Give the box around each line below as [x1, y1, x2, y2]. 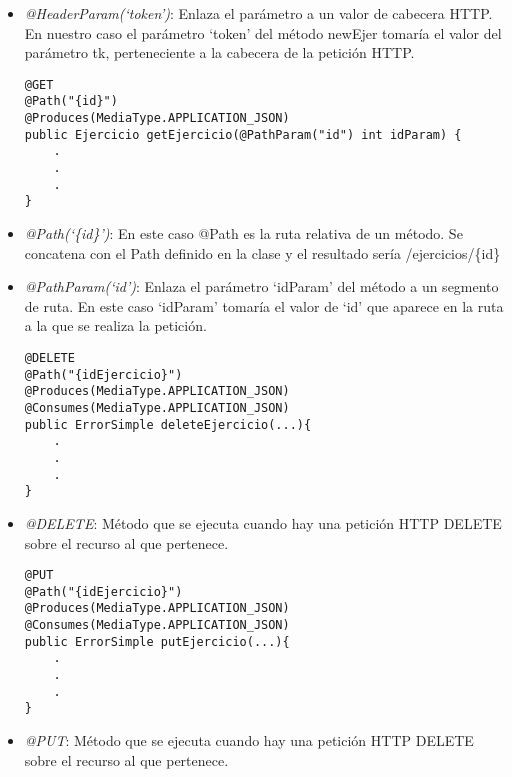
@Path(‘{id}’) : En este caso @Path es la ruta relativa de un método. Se [24, 223, 463, 244]
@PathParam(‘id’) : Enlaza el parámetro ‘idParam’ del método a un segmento [24, 276, 499, 297]
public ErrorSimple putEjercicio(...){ [24, 634, 290, 649]
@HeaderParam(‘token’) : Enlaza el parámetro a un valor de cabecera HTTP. [24, 3, 493, 23]
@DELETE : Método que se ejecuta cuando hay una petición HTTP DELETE [24, 512, 502, 533]
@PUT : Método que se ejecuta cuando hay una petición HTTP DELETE [24, 730, 474, 750]
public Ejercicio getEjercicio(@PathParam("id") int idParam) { [24, 127, 462, 142]
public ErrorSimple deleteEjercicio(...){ [24, 417, 312, 432]
